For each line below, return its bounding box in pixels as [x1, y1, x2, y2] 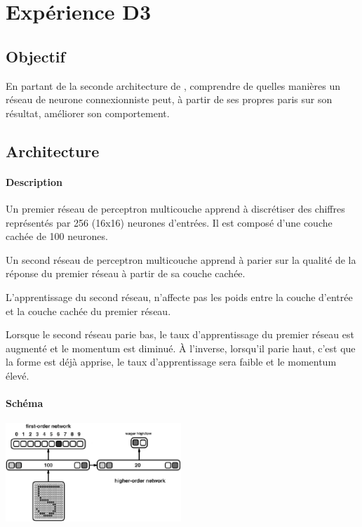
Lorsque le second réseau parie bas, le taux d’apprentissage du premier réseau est [6, 327, 354, 342]
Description [6, 174, 63, 189]
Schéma [6, 396, 43, 411]
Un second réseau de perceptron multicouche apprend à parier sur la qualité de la [6, 252, 356, 267]
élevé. [6, 368, 29, 382]
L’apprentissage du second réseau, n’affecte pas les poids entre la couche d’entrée [6, 289, 353, 304]
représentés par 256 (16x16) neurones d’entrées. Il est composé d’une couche [6, 215, 333, 229]
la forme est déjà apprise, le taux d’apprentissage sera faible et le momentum [6, 354, 337, 369]
